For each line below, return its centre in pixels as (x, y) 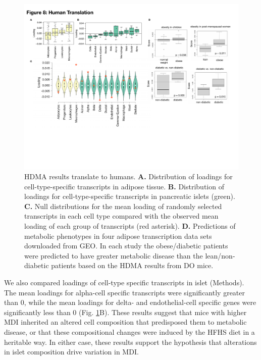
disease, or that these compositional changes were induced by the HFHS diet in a (129, 332)
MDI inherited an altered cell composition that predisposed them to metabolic (125, 322)
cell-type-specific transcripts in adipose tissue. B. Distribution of (124, 186)
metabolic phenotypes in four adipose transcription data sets (118, 236)
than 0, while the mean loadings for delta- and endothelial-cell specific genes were (130, 302)
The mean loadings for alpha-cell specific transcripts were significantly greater (124, 292)
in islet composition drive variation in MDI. (71, 352)
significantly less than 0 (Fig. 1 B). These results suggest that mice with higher (125, 312)
